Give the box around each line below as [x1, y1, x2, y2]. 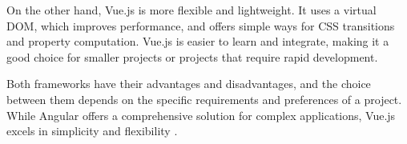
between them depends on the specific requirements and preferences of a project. [6, 90, 402, 107]
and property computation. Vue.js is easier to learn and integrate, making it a [6, 33, 389, 50]
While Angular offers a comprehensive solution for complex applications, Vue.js [6, 106, 396, 123]
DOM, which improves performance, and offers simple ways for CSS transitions [6, 17, 395, 34]
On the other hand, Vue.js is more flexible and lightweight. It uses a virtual [6, 2, 377, 18]
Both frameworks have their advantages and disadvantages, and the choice [6, 75, 371, 92]
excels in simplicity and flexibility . [6, 122, 178, 139]
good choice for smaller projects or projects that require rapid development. [6, 48, 378, 65]
